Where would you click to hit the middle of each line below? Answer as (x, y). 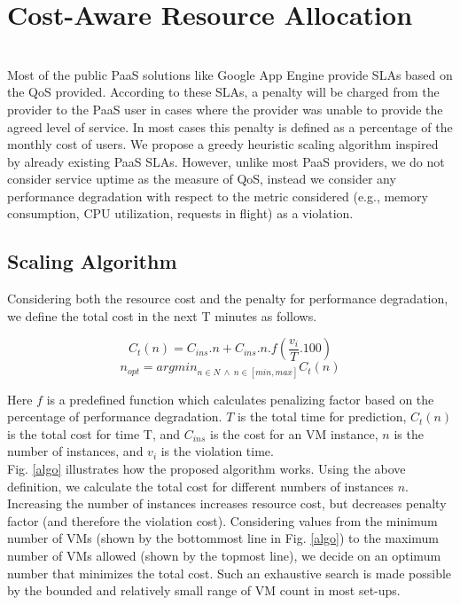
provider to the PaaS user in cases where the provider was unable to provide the (225, 109)
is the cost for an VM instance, (294, 433)
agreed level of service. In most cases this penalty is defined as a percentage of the (230, 126)
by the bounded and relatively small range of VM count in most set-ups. (204, 590)
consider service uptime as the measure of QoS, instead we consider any (202, 179)
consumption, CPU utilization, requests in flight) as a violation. (180, 213)
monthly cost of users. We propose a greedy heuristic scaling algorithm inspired (223, 144)
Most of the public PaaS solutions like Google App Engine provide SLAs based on (230, 74)
